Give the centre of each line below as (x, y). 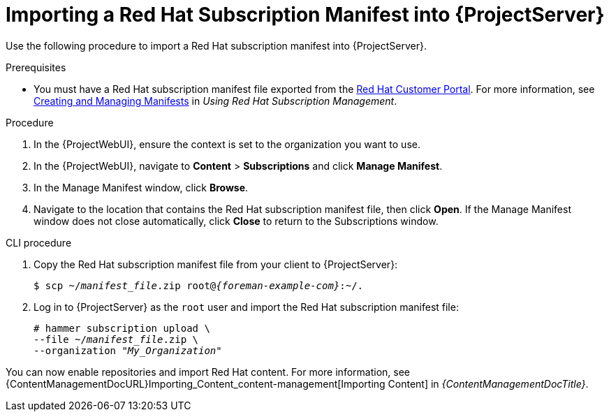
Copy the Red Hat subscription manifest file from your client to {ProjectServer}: (216, 264)
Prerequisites (36, 67)
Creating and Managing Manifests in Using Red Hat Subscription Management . (215, 101)
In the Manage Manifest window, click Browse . (141, 187)
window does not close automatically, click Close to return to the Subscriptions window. (236, 221)
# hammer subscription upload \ (122, 328)
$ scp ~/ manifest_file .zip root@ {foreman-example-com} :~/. (199, 285)
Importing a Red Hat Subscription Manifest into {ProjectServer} (305, 15)
